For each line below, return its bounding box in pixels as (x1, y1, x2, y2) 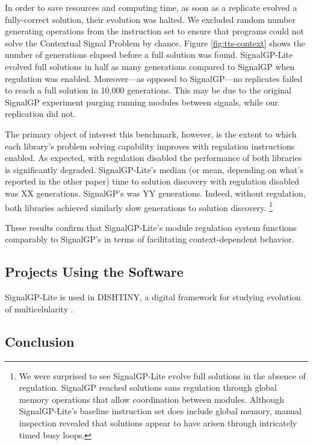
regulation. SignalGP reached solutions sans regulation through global (19, 381, 277, 394)
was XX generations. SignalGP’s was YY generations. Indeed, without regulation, (5, 186, 306, 199)
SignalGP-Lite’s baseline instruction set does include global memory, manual (19, 405, 302, 417)
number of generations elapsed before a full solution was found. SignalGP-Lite (5, 48, 293, 61)
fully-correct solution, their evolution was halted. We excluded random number (5, 13, 296, 25)
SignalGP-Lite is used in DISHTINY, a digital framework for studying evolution (5, 291, 301, 303)
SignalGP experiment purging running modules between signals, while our (5, 95, 278, 108)
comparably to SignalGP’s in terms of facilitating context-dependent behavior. (5, 233, 294, 245)
